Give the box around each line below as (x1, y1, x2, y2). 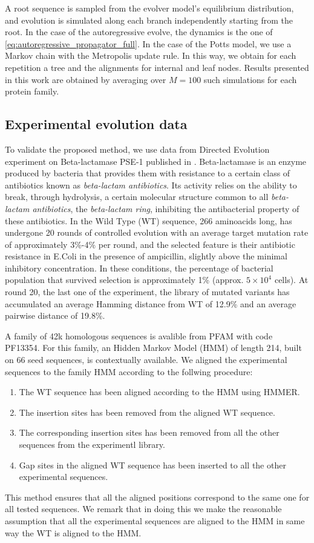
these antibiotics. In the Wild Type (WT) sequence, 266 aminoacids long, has (5, 214, 292, 227)
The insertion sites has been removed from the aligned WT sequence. (19, 405, 275, 418)
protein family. (5, 85, 59, 98)
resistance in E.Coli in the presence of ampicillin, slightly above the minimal (5, 250, 287, 262)
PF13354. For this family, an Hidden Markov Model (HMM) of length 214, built (5, 341, 302, 354)
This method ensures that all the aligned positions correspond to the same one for (5, 490, 310, 503)
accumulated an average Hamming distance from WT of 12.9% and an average (5, 297, 296, 310)
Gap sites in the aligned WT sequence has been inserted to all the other (19, 458, 286, 471)
